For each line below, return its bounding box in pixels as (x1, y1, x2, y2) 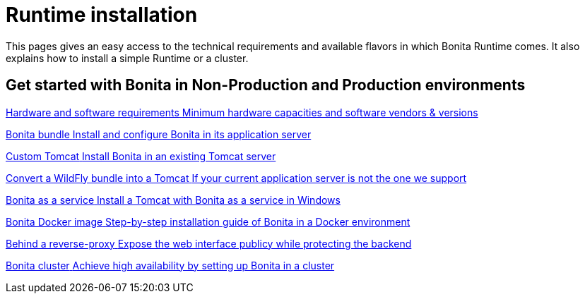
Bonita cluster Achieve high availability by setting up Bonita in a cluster (6, 259, 335, 271)
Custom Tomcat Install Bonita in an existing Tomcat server (6, 149, 276, 162)
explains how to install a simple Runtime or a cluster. (6, 51, 249, 64)
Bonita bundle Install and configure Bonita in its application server (6, 128, 312, 140)
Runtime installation (6, 3, 198, 27)
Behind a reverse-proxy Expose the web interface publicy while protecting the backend (6, 237, 412, 250)
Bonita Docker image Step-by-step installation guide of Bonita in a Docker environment (6, 215, 410, 228)
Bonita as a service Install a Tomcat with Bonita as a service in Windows (6, 193, 341, 206)
